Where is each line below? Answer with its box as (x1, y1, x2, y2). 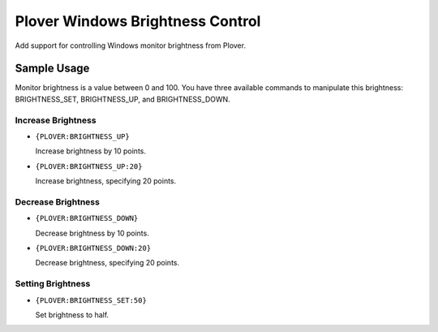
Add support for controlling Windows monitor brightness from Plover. (15, 41, 247, 50)
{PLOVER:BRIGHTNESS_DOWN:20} (35, 244, 152, 253)
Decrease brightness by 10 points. (35, 228, 149, 238)
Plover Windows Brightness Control (15, 12, 261, 30)
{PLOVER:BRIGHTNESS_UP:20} (35, 162, 143, 170)
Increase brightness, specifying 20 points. (35, 176, 177, 186)
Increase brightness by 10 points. (35, 146, 146, 156)
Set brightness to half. (35, 310, 109, 320)
